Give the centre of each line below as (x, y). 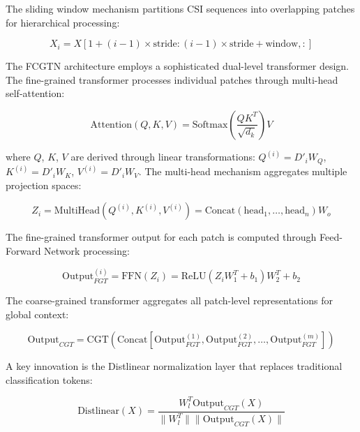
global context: (37, 314)
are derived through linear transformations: (163, 157)
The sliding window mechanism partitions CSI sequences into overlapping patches (180, 8)
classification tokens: (49, 379)
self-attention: (35, 93)
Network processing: (87, 251)
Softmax (210, 125)
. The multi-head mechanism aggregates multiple (243, 171)
